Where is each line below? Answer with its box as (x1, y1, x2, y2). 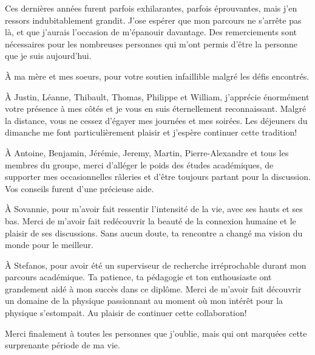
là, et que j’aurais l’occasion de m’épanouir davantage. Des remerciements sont (5, 26, 297, 38)
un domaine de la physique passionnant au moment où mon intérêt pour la (5, 294, 283, 307)
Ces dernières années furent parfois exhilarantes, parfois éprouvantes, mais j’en (5, 2, 297, 14)
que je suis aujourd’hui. (5, 49, 92, 62)
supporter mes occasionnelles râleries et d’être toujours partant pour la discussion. (5, 170, 311, 183)
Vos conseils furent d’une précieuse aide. (5, 182, 154, 195)
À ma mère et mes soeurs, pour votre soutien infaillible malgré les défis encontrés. (5, 69, 310, 82)
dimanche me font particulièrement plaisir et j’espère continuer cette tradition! (5, 126, 297, 139)
